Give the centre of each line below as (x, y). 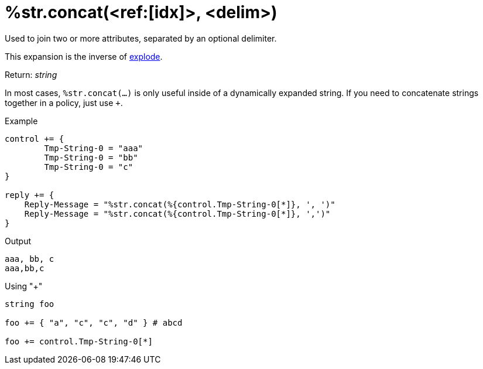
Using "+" (24, 286)
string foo (30, 304)
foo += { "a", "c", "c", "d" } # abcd (94, 322)
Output (18, 241)
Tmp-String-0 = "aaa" (94, 148)
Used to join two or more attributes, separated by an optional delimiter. (141, 38)
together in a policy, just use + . (64, 102)
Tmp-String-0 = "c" (89, 167)
